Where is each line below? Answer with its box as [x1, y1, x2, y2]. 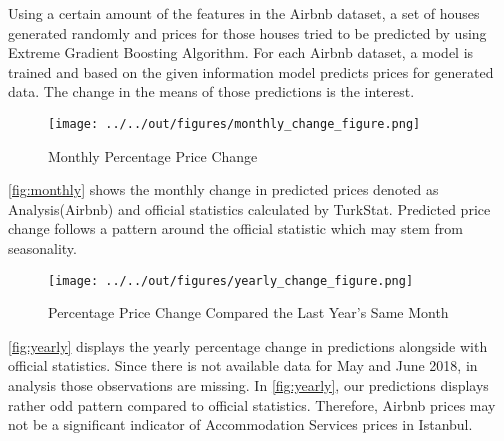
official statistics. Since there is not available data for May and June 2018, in [8, 355, 478, 376]
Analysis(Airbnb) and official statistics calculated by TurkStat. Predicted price [8, 198, 491, 219]
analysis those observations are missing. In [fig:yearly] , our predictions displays [8, 375, 489, 396]
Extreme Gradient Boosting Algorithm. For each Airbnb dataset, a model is [8, 42, 474, 63]
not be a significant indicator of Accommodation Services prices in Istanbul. [8, 414, 473, 435]
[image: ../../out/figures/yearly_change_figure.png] [48, 273, 414, 288]
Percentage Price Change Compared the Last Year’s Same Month [48, 302, 449, 323]
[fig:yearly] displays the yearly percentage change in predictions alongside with [8, 335, 488, 356]
